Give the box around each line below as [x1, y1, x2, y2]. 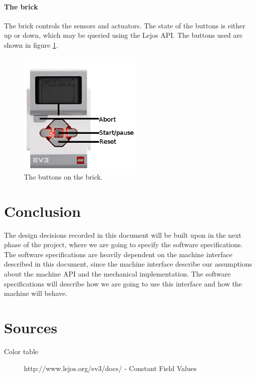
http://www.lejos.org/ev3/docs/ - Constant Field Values [24, 363, 197, 373]
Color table [4, 346, 38, 356]
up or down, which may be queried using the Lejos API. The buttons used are [4, 30, 243, 40]
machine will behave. [4, 288, 68, 298]
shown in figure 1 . [4, 39, 58, 50]
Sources [4, 317, 57, 337]
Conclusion [4, 200, 81, 221]
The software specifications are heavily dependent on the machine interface [4, 249, 233, 259]
